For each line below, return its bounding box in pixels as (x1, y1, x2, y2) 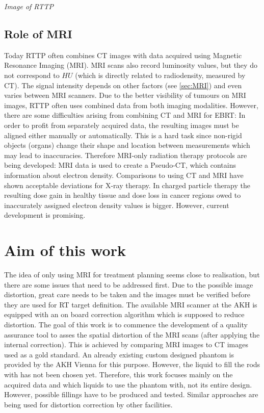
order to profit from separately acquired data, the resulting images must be (4, 119, 239, 130)
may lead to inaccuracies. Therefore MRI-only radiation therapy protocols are (4, 149, 247, 160)
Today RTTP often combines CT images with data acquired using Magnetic (4, 49, 242, 60)
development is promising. (4, 210, 86, 220)
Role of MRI (4, 25, 72, 41)
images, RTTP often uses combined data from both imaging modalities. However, (4, 99, 258, 110)
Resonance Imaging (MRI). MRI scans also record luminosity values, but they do (4, 60, 257, 70)
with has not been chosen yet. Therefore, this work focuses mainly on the (4, 369, 233, 379)
